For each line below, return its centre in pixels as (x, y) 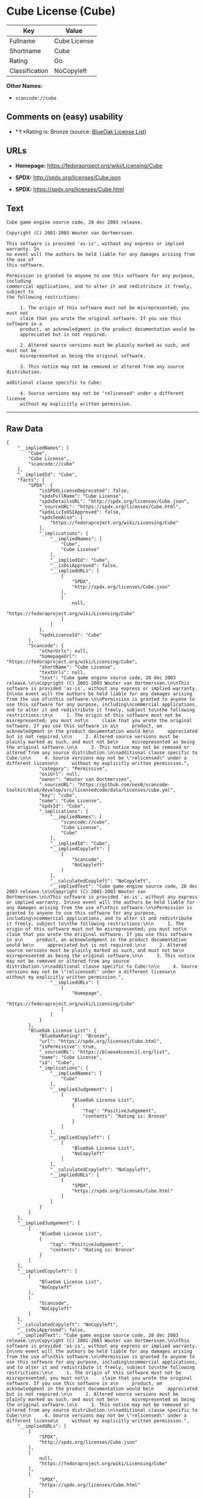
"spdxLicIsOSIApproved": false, (80, 512)
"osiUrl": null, (59, 774)
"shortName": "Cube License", (77, 667)
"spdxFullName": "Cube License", (81, 496)
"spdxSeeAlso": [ (61, 517)
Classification (29, 70)
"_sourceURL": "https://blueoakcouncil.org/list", (105, 1052)
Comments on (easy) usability (65, 117)
